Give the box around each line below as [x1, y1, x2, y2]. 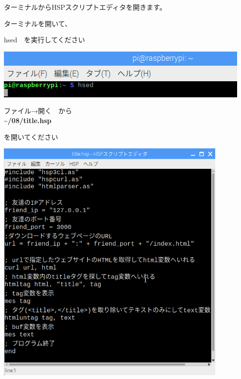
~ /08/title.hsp [4, 115, 52, 125]
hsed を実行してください [4, 35, 85, 45]
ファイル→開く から [4, 106, 72, 116]
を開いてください [4, 131, 58, 142]
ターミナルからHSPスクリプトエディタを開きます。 [4, 2, 167, 12]
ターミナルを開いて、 [4, 18, 72, 28]
